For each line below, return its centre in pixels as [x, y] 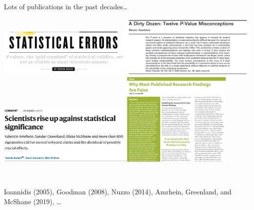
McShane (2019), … [33, 201]
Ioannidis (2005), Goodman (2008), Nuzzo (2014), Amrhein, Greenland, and [118, 192]
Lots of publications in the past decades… [66, 6]
